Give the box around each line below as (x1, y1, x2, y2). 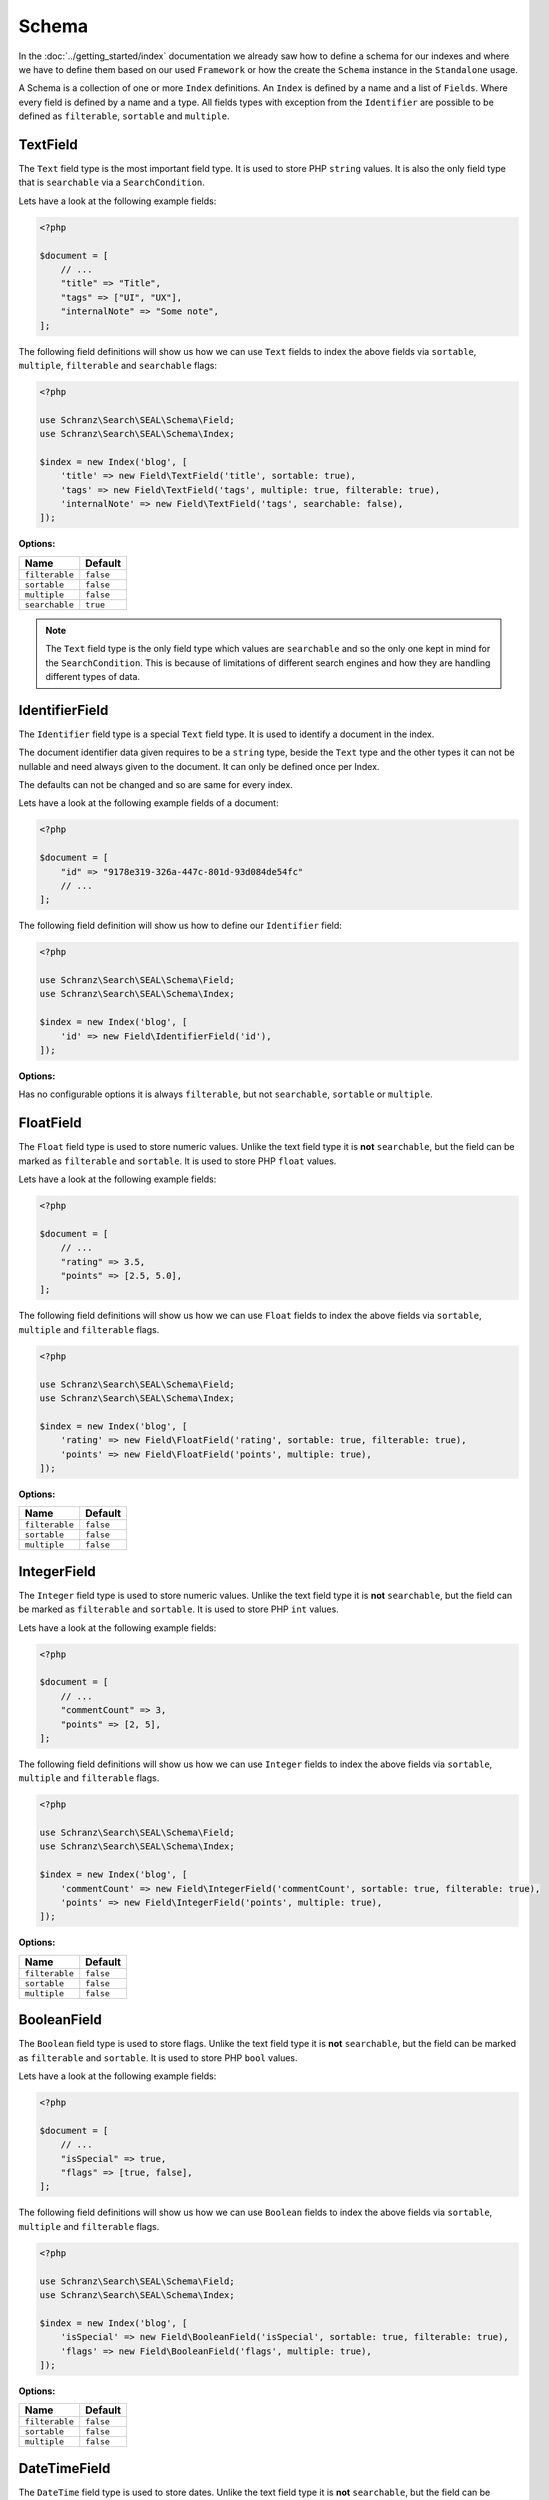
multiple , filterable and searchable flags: (18, 359, 217, 371)
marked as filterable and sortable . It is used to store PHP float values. (18, 1155, 337, 1167)
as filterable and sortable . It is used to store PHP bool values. (18, 2051, 298, 2064)
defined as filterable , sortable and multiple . (18, 110, 230, 122)
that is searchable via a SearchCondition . (18, 176, 205, 189)
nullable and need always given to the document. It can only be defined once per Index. (18, 760, 380, 772)
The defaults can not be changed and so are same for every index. (18, 779, 294, 791)
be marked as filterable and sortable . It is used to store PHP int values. (18, 1603, 339, 1615)
